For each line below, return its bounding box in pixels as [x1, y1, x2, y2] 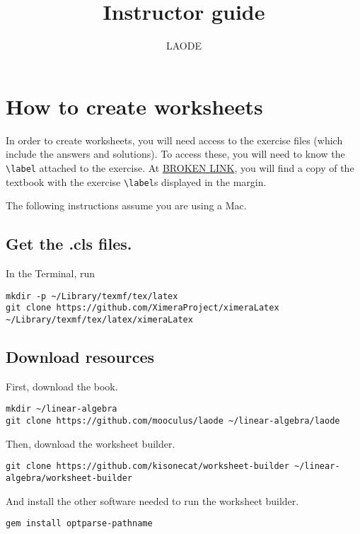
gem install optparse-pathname [6, 518, 153, 529]
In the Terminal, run [6, 265, 95, 280]
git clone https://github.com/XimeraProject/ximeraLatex [6, 303, 279, 313]
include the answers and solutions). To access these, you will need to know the [6, 146, 345, 161]
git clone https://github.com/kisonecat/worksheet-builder [6, 461, 289, 472]
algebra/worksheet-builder [6, 472, 132, 483]
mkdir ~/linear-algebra [6, 404, 117, 414]
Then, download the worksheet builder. [6, 436, 175, 451]
